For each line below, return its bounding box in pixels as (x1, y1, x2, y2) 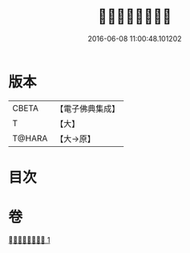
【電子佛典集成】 (55, 103, 120, 114)
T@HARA (12, 133, 48, 144)
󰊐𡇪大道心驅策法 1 (8, 235, 51, 244)
